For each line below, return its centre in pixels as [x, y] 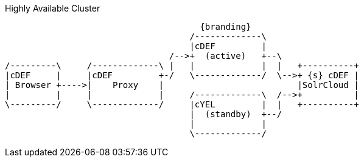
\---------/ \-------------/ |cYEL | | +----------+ [182, 104]
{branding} [226, 27]
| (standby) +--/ [236, 114]
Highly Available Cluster [53, 8]
